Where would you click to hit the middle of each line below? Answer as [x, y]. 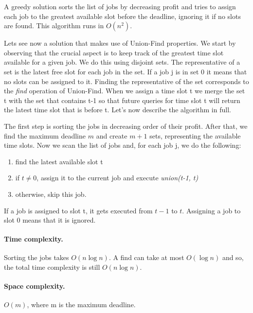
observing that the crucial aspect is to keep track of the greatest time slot [114, 52]
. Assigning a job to [211, 210]
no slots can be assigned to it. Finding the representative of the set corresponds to [126, 81]
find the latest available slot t [59, 161]
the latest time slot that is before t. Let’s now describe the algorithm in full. [117, 110]
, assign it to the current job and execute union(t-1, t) [117, 178]
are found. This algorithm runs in [54, 26]
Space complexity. [35, 286]
